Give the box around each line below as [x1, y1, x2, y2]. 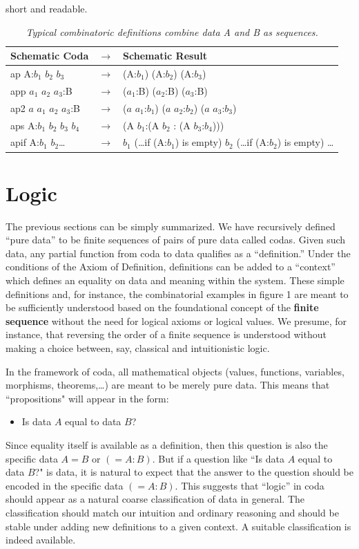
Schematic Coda [10, 48, 89, 63]
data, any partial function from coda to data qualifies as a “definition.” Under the [6, 245, 351, 260]
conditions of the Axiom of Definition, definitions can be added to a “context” [6, 259, 336, 274]
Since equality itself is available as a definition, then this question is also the [6, 437, 328, 452]
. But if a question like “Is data [152, 451, 284, 465]
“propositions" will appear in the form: [6, 391, 169, 405]
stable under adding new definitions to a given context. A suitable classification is [6, 519, 351, 533]
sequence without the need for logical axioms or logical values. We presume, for [6, 313, 347, 328]
